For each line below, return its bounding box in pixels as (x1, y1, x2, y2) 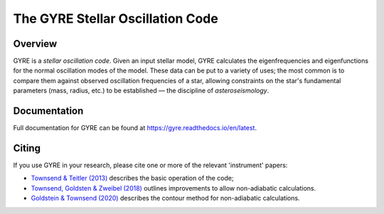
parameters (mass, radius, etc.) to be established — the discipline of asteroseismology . (13, 86, 270, 95)
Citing (13, 142, 41, 154)
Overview (13, 38, 58, 50)
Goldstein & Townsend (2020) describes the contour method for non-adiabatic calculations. (31, 194, 300, 203)
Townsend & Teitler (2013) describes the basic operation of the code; (31, 174, 234, 183)
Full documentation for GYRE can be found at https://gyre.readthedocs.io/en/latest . (13, 124, 257, 132)
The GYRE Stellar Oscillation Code (13, 11, 218, 26)
